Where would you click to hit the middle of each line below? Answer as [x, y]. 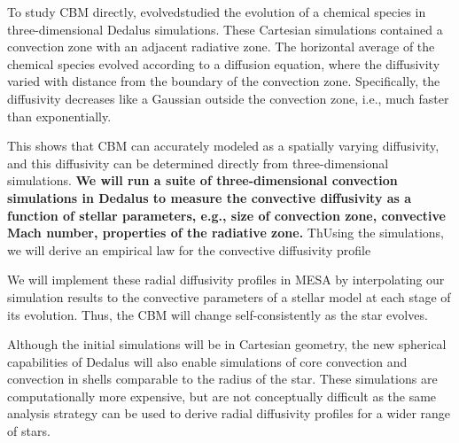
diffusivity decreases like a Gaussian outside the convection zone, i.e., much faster [228, 98]
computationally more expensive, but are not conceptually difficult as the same [222, 396]
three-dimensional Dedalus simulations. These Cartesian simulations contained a [225, 29]
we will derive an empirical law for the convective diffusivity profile [189, 249]
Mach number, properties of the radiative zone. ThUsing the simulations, [226, 233]
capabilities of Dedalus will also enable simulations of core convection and [207, 361]
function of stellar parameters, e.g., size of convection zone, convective [226, 215]
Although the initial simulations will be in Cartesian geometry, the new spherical [227, 344]
